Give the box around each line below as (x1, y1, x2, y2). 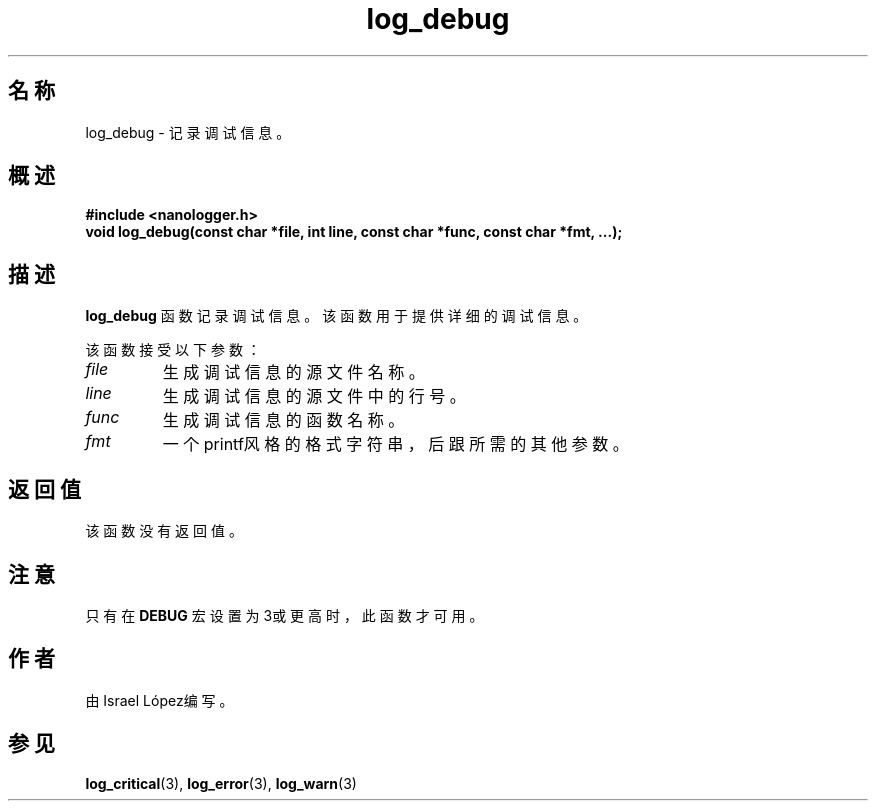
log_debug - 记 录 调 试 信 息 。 (85, 123, 291, 141)
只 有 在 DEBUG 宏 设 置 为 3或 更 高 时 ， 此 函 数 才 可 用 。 (85, 606, 484, 624)
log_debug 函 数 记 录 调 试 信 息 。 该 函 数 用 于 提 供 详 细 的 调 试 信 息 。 (85, 307, 588, 325)
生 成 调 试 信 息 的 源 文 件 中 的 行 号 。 (162, 386, 466, 407)
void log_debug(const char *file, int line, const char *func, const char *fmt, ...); (85, 223, 623, 241)
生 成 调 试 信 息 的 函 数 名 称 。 (162, 410, 405, 431)
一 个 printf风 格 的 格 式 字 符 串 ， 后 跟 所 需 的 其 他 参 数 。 (162, 434, 629, 455)
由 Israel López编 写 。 (85, 691, 234, 709)
